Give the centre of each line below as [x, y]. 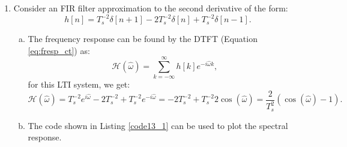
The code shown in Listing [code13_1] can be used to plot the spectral [158, 125]
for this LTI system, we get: [79, 84]
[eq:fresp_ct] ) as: [59, 50]
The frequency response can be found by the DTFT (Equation [143, 39]
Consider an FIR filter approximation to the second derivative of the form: [151, 8]
